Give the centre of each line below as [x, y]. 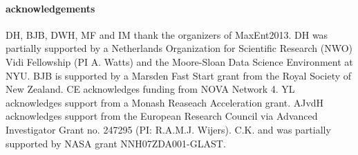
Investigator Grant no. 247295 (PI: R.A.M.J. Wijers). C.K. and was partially [168, 129]
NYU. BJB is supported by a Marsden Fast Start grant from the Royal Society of [179, 75]
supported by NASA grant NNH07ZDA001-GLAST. [116, 143]
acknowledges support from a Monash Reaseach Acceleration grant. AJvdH [165, 102]
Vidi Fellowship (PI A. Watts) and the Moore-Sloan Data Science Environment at [179, 61]
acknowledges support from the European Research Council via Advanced [162, 116]
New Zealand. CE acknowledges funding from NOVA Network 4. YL [150, 89]
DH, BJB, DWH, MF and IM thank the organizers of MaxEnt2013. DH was [167, 34]
